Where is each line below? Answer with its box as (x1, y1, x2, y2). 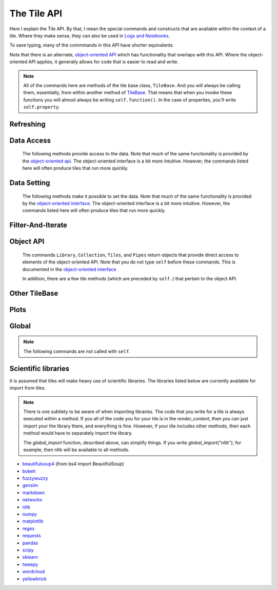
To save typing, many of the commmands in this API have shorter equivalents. (9, 42, 174, 48)
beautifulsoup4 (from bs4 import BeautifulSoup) (22, 461, 124, 467)
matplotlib (22, 518, 44, 524)
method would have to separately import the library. (23, 430, 133, 436)
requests (22, 533, 41, 539)
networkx (22, 497, 43, 503)
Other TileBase (9, 289, 58, 297)
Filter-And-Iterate (9, 221, 68, 230)
